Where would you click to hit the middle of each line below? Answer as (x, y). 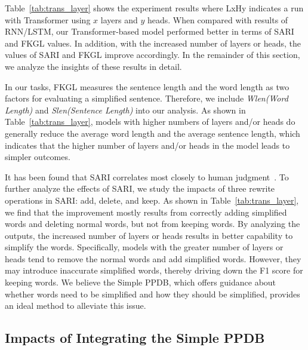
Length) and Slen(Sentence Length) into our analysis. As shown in (125, 110)
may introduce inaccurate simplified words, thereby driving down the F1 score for (154, 270)
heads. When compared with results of (218, 19)
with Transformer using (48, 19)
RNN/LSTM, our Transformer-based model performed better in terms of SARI (150, 31)
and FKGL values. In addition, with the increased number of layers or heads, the (153, 43)
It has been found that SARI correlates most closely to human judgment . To (147, 176)
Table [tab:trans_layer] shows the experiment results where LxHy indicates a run (154, 8)
